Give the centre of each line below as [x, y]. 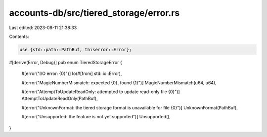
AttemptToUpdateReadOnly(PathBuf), [60, 99]
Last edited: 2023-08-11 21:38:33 [43, 28]
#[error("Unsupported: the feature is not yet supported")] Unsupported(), [96, 117]
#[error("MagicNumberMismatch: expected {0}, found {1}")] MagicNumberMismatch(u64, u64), [119, 83]
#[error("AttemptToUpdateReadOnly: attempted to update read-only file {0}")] [101, 92]
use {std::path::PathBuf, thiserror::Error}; [76, 50]
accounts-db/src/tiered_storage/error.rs [94, 13]
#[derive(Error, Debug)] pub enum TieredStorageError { [66, 62]
